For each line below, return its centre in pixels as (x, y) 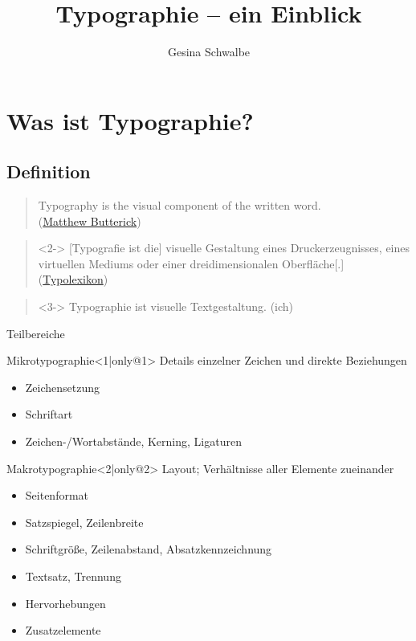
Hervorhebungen (65, 603)
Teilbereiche (36, 333)
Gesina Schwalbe (209, 52)
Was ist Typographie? (130, 120)
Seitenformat (57, 495)
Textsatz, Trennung (73, 576)
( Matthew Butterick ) (90, 220)
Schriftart (49, 414)
